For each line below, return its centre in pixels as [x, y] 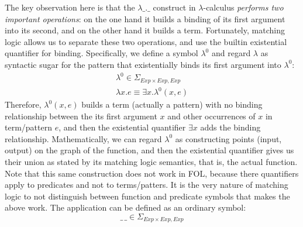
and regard [231, 53]
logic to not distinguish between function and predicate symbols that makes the [147, 196]
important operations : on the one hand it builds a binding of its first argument [145, 18]
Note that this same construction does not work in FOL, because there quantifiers [152, 173]
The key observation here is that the [70, 7]
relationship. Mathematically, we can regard [83, 138]
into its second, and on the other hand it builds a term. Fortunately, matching [145, 30]
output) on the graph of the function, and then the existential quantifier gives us [149, 150]
